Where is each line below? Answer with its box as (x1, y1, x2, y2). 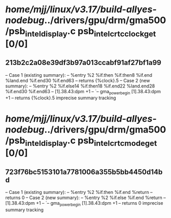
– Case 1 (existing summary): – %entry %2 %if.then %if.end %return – (5, 189, 153, 195)
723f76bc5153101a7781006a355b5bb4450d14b (5, 167, 163, 176)
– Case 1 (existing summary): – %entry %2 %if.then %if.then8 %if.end (5, 72, 153, 78)
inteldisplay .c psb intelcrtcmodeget (25, 135, 157, 148)
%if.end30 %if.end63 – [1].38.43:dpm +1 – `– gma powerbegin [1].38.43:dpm (5, 88, 161, 96)
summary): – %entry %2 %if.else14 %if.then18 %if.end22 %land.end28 (5, 83, 155, 89)
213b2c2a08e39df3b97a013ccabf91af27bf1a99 (5, 58, 161, 67)
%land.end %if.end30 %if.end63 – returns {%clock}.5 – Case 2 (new (5, 77, 150, 83)
